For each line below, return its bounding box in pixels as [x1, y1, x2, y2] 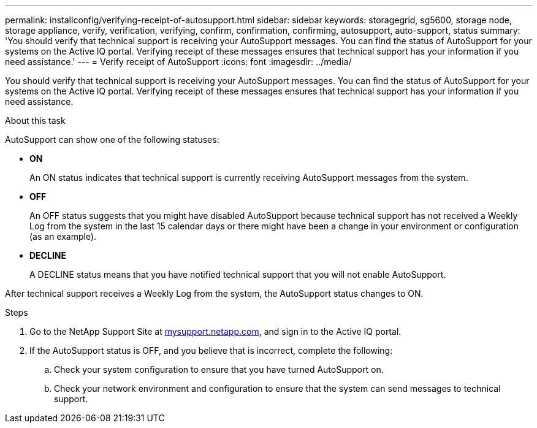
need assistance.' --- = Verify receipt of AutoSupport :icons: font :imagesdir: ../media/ [5, 56, 352, 67]
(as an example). [29, 231, 97, 242]
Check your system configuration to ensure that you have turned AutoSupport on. [54, 364, 384, 375]
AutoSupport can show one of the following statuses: [5, 134, 219, 145]
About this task [5, 115, 66, 126]
